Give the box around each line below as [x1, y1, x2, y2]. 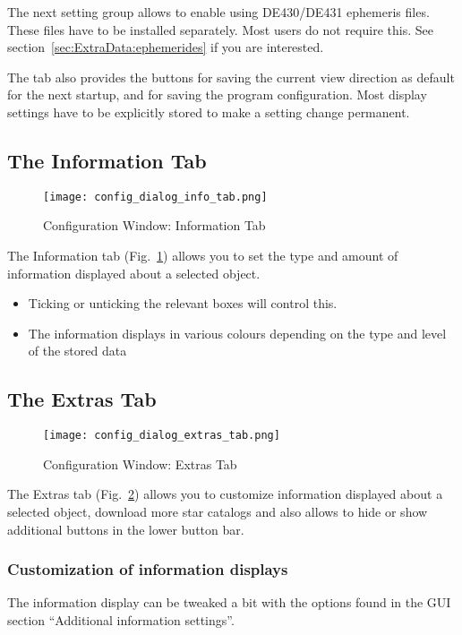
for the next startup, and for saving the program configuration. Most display [7, 85, 427, 104]
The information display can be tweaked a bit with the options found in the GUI [7, 593, 451, 612]
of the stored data [28, 341, 127, 360]
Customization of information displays [7, 558, 288, 580]
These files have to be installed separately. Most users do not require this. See [7, 20, 433, 39]
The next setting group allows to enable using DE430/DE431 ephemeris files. [7, 3, 430, 21]
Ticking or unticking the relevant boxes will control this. [28, 294, 338, 313]
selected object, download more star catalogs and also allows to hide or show [7, 502, 428, 521]
